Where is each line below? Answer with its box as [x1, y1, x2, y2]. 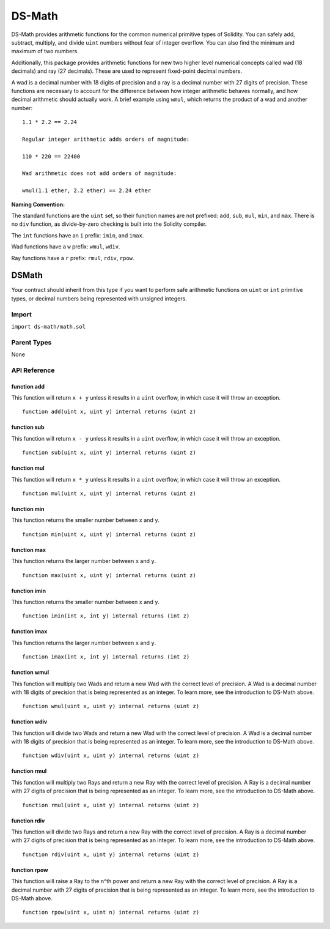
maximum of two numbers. [11, 48, 79, 55]
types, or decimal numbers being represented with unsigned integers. [11, 294, 188, 302]
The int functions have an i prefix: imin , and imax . [11, 231, 144, 239]
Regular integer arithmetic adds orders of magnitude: [22, 135, 190, 143]
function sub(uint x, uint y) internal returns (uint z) [22, 449, 197, 456]
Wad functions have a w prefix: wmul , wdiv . [11, 243, 120, 250]
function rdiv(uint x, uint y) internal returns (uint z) [22, 851, 200, 858]
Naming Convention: [11, 201, 65, 208]
